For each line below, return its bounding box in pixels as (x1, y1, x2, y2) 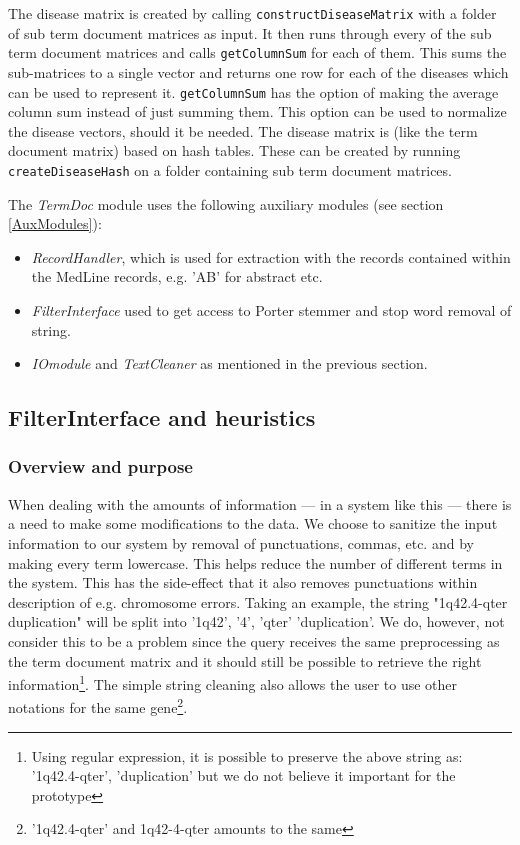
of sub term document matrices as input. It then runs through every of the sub (8, 22, 492, 43)
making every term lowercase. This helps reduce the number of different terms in (8, 552, 503, 573)
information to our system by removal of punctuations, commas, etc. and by (8, 532, 474, 553)
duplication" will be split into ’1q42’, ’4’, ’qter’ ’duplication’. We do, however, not (8, 611, 505, 632)
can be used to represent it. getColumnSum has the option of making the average (8, 81, 499, 102)
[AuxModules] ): (8, 213, 102, 234)
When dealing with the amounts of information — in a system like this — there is (8, 493, 512, 514)
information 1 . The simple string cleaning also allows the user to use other (8, 671, 458, 694)
